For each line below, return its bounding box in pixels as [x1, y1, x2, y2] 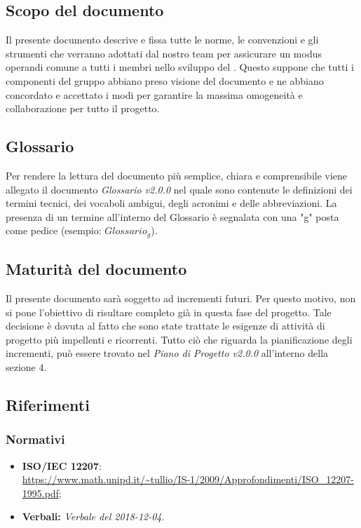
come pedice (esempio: [6, 223, 102, 238]
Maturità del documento [6, 258, 187, 280]
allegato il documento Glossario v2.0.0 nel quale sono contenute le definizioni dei [6, 182, 353, 196]
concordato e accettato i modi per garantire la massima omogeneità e [6, 87, 303, 102]
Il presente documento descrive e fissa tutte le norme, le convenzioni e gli [6, 32, 319, 47]
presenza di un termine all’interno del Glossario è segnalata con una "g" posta [6, 209, 339, 224]
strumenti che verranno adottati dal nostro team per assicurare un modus [6, 46, 322, 60]
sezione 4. [6, 359, 47, 374]
